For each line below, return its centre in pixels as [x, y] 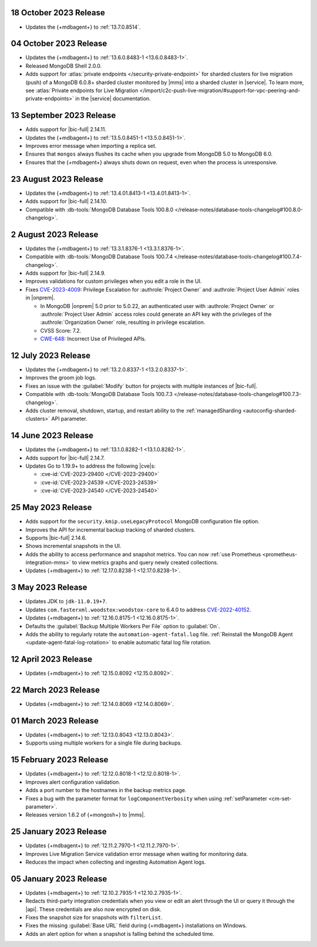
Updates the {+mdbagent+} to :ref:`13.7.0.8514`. [83, 27]
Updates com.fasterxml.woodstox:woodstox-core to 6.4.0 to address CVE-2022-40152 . [139, 610]
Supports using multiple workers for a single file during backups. [104, 743]
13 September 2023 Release [63, 115]
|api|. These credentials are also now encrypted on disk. [93, 909]
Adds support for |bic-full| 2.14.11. [66, 130]
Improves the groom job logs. [61, 378]
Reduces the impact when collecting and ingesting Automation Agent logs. [116, 862]
